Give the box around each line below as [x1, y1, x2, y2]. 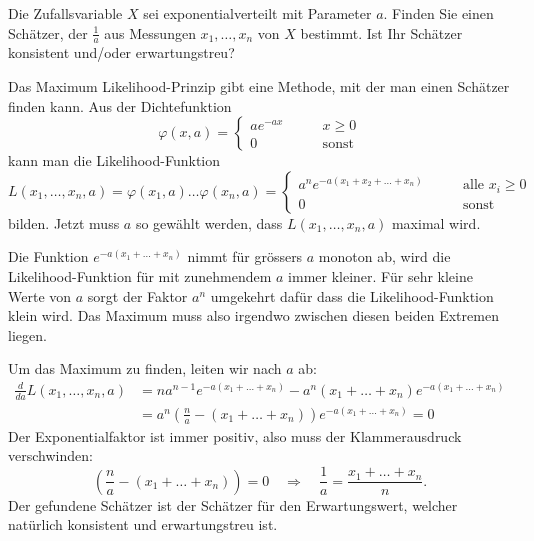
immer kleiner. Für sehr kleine [288, 265, 473, 286]
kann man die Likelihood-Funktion [8, 150, 221, 171]
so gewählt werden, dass [135, 212, 283, 233]
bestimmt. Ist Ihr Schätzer [300, 22, 463, 43]
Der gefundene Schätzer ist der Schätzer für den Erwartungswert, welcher [8, 494, 458, 515]
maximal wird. [391, 212, 481, 233]
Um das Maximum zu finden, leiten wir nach [8, 358, 282, 379]
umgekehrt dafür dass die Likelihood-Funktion [210, 285, 494, 306]
